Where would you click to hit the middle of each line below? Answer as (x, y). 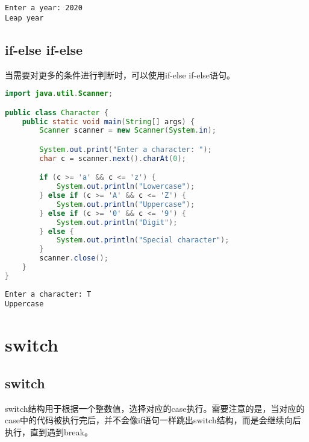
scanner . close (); (74, 258)
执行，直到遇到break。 (49, 431)
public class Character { (57, 112)
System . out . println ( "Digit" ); (117, 222)
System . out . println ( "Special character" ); (143, 240)
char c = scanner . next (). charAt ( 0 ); (113, 158)
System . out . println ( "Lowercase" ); (126, 187)
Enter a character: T (48, 294)
